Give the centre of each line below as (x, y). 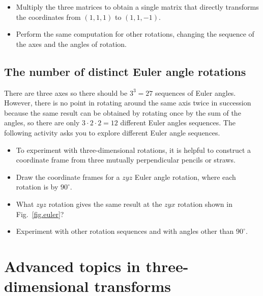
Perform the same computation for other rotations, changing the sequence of (135, 34)
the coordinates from (48, 17)
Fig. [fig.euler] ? (40, 214)
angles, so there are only (42, 123)
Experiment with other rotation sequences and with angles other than (125, 231)
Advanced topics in (72, 266)
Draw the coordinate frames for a (68, 177)
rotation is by (37, 187)
